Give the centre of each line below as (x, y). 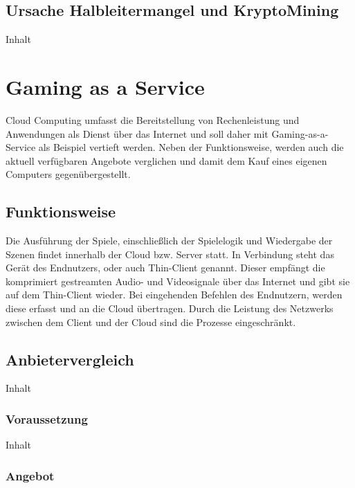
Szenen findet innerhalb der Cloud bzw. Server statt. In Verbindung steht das (170, 254)
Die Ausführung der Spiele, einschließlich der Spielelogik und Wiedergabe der (169, 241)
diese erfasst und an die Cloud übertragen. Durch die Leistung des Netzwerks (170, 308)
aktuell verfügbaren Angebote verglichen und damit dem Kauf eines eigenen (166, 160)
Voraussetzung (47, 418)
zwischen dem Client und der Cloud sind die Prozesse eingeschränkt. (151, 322)
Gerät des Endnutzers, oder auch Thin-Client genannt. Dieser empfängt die (165, 268)
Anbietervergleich (70, 359)
